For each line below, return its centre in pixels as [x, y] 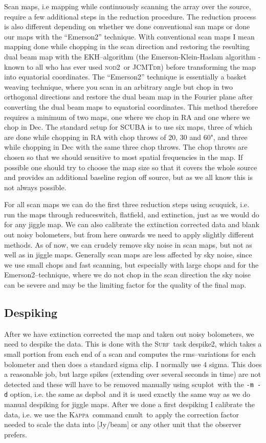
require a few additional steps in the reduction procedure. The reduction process [130, 16]
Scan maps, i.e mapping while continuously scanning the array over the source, [128, 6]
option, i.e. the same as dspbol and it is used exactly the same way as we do [130, 394]
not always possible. [35, 187]
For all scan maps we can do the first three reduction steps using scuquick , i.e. [127, 204]
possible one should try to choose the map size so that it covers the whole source [131, 167]
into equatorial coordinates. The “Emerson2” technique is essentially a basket [126, 77]
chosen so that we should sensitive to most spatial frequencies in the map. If [124, 157]
